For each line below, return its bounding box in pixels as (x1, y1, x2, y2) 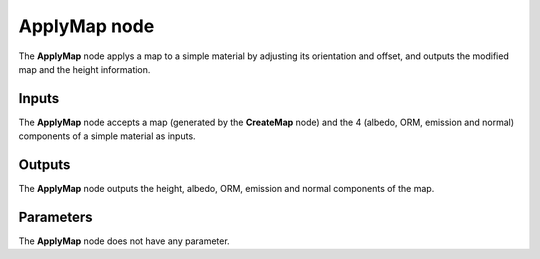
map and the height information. (18, 63, 151, 75)
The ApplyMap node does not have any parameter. (18, 235, 230, 247)
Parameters (18, 208, 93, 225)
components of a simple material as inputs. (18, 130, 196, 142)
